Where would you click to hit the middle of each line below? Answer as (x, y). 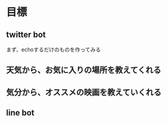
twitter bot (26, 34)
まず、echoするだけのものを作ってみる (54, 49)
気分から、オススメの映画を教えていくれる (84, 92)
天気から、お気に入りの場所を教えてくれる (84, 70)
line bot (20, 113)
